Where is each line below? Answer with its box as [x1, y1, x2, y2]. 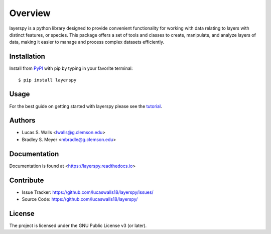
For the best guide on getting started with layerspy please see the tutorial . [9, 103, 163, 109]
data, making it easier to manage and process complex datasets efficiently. [9, 39, 165, 45]
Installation [9, 52, 45, 61]
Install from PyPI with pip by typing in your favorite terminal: [9, 65, 133, 71]
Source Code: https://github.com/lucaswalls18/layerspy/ [22, 196, 138, 202]
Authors [9, 116, 36, 125]
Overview [9, 8, 51, 19]
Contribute [9, 176, 44, 184]
